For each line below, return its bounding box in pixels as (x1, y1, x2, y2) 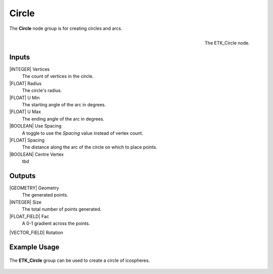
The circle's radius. (22, 88, 62, 94)
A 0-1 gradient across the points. (22, 220, 90, 226)
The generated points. (22, 192, 68, 198)
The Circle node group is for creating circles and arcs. (9, 25, 122, 31)
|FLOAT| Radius (9, 80, 42, 86)
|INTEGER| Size (9, 199, 41, 205)
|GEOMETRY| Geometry (9, 185, 59, 191)
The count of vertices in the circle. (22, 73, 94, 80)
